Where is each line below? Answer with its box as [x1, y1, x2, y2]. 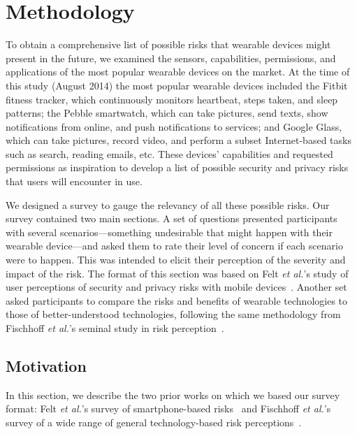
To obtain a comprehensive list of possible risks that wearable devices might [6, 37, 331, 52]
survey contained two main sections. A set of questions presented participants [6, 211, 337, 226]
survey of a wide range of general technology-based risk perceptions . [6, 414, 302, 429]
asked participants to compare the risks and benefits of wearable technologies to [6, 293, 348, 308]
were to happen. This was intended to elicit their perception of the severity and [6, 252, 346, 267]
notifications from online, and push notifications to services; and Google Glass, [6, 119, 342, 133]
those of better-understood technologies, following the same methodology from [6, 307, 341, 321]
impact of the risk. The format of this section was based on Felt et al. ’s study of [6, 266, 349, 280]
